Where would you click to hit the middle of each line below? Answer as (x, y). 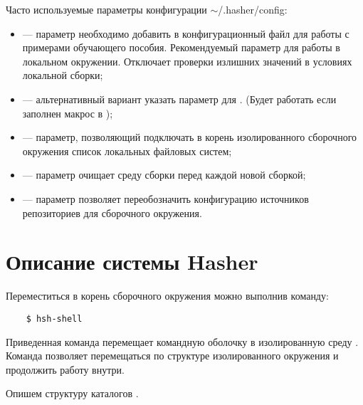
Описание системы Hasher (132, 262)
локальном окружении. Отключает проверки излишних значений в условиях (187, 61)
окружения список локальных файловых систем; (127, 151)
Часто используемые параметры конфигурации (106, 9)
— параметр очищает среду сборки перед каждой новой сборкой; (164, 175)
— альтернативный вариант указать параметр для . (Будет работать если (179, 99)
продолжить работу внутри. (65, 369)
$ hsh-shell (54, 319)
